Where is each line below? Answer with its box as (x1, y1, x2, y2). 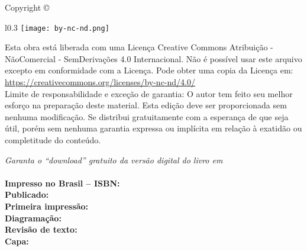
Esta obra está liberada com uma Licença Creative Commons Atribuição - (5, 41, 273, 53)
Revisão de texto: (5, 223, 77, 236)
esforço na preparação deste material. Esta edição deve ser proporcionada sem (5, 99, 287, 111)
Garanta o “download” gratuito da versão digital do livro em (5, 153, 223, 166)
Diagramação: (5, 211, 62, 224)
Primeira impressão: (5, 199, 89, 212)
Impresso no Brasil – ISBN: (5, 176, 120, 189)
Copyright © (5, 1, 50, 13)
